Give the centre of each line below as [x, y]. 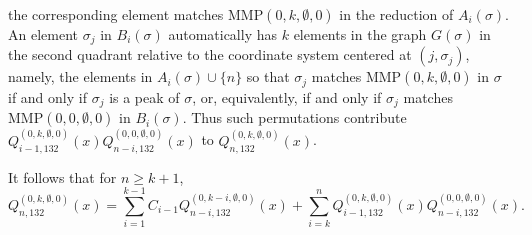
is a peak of [144, 96]
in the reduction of [396, 14]
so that [268, 76]
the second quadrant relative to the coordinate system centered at [210, 54]
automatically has [223, 34]
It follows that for [62, 176]
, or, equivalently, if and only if [287, 96]
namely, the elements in [80, 76]
